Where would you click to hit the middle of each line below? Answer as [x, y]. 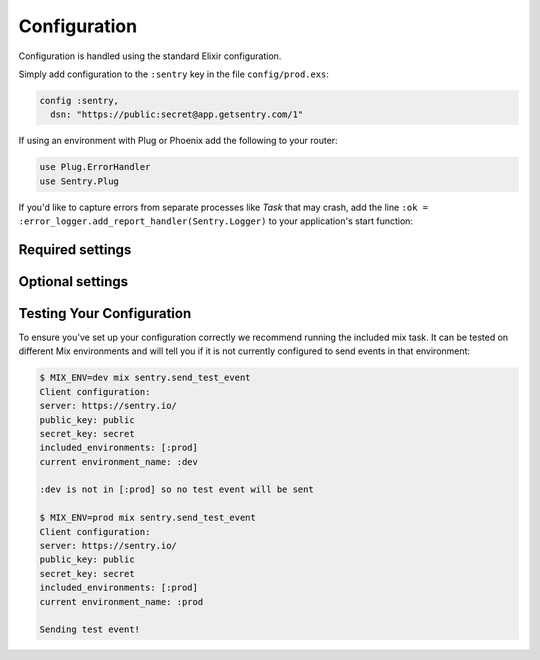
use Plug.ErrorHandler [95, 167]
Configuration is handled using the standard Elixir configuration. [150, 56]
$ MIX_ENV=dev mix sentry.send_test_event [145, 378]
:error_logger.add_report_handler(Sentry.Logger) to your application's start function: [216, 221]
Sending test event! [89, 629]
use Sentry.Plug [79, 181]
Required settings [75, 249]
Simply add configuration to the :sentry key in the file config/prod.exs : [174, 74]
